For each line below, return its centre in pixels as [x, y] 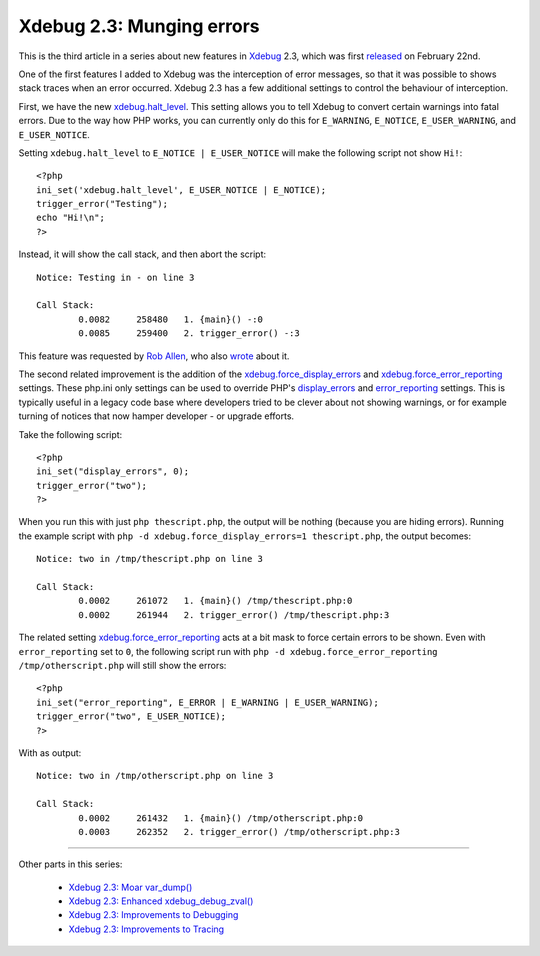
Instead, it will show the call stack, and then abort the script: [142, 254]
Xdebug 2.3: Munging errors [139, 26]
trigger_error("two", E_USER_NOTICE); [131, 716]
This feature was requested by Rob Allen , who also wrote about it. [154, 356]
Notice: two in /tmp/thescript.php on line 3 [150, 559]
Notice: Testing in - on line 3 [115, 277]
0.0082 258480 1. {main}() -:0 [171, 319]
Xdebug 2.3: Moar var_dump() [130, 887]
